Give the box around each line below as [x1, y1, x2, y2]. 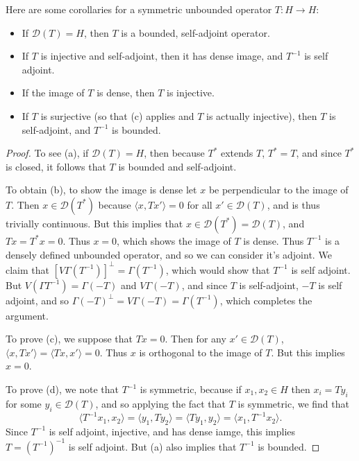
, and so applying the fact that [95, 396, 226, 410]
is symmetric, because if [140, 382, 242, 396]
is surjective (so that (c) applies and [40, 108, 194, 123]
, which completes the [219, 293, 312, 307]
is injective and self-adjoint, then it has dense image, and [40, 49, 283, 63]
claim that [6, 262, 49, 277]
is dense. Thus [243, 233, 304, 247]
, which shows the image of [117, 233, 231, 247]
